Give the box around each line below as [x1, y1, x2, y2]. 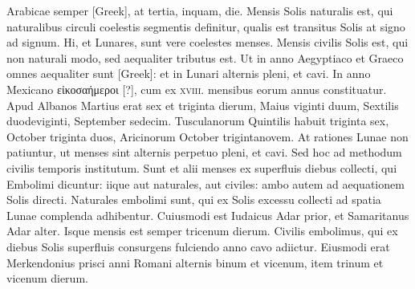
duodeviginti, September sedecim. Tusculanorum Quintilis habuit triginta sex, [6, 112, 389, 129]
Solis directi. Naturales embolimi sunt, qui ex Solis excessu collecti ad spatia [6, 191, 381, 208]
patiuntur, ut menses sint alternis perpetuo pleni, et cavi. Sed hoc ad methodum [6, 144, 402, 161]
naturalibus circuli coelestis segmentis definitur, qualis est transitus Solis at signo [6, 18, 405, 35]
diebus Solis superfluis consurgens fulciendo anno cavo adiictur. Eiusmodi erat [6, 238, 390, 254]
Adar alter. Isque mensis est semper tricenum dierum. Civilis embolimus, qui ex [6, 222, 398, 239]
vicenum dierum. [6, 270, 88, 287]
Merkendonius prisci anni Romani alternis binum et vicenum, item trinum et [6, 254, 384, 271]
